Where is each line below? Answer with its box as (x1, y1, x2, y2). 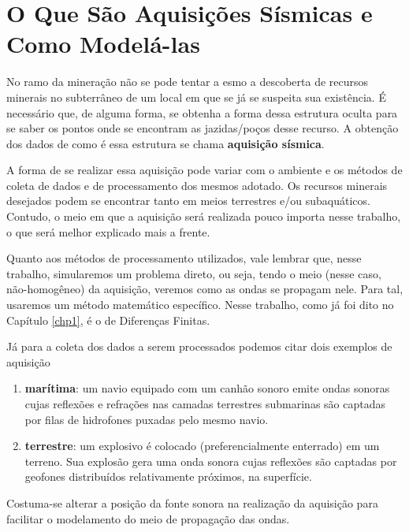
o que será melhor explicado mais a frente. (6, 223, 210, 240)
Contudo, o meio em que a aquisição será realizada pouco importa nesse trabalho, (6, 208, 401, 225)
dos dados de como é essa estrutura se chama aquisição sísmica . (6, 135, 325, 151)
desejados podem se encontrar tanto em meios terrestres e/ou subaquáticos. (6, 192, 370, 209)
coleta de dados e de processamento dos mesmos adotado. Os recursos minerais (6, 177, 388, 193)
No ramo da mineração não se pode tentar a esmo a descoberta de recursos (6, 73, 369, 90)
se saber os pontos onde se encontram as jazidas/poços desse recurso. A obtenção (6, 120, 399, 136)
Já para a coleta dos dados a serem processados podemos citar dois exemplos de (6, 338, 392, 355)
